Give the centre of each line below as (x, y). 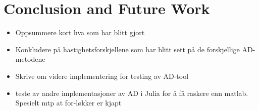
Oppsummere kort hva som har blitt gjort (80, 32)
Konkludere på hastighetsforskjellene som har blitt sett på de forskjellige (127, 49)
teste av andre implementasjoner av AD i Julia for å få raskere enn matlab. (132, 93)
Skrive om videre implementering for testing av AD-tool (102, 76)
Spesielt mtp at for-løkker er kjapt (68, 103)
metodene (30, 59)
